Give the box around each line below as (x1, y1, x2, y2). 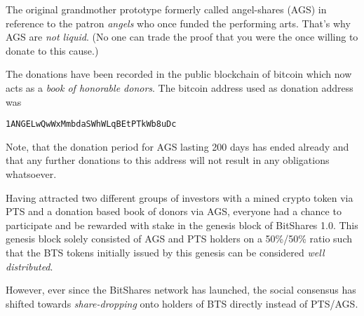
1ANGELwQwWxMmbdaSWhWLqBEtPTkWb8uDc (6, 119, 177, 130)
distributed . (6, 259, 53, 273)
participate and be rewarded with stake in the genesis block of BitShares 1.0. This (6, 217, 358, 232)
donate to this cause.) (6, 43, 99, 57)
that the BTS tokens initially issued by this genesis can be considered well (6, 245, 325, 259)
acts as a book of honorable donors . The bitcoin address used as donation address (6, 80, 353, 95)
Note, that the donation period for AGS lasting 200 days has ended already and (6, 139, 349, 153)
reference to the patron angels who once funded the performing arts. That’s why (6, 15, 351, 30)
